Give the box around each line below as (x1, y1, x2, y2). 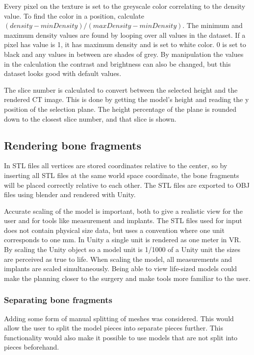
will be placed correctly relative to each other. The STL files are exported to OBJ (4, 179, 250, 190)
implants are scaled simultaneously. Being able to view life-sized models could (4, 263, 237, 274)
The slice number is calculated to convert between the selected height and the (4, 84, 238, 95)
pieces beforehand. (4, 342, 59, 352)
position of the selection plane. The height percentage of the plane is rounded (4, 103, 236, 114)
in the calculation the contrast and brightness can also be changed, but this (4, 58, 231, 69)
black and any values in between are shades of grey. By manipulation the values (4, 49, 244, 59)
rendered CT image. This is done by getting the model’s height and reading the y (4, 94, 249, 104)
